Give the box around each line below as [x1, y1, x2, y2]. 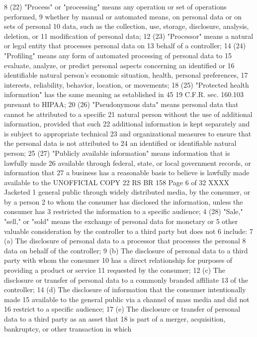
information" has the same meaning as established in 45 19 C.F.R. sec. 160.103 [4, 89, 244, 100]
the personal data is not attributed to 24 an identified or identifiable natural [4, 138, 237, 148]
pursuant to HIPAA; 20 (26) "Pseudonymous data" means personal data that [4, 99, 239, 109]
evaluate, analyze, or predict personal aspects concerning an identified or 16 [4, 60, 235, 70]
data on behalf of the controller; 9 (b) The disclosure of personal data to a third [4, 245, 248, 255]
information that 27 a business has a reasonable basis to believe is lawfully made [4, 167, 250, 178]
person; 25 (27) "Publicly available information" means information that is [4, 147, 230, 158]
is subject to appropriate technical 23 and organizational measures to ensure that [4, 128, 252, 138]
